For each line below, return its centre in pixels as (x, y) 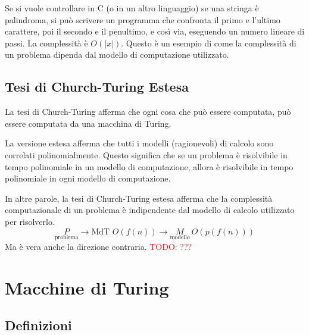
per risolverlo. (30, 221)
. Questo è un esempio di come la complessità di (209, 43)
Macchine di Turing (87, 287)
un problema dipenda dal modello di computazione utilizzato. (117, 54)
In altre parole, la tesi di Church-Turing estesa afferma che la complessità (139, 198)
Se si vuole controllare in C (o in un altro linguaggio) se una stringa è (132, 8)
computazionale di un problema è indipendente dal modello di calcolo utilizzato (150, 210)
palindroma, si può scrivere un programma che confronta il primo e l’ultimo (143, 19)
